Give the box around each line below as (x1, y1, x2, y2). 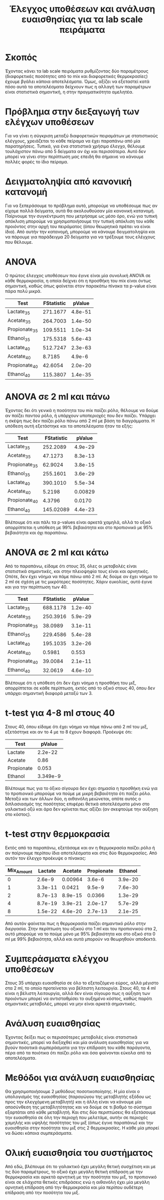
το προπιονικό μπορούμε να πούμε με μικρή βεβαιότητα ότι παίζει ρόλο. (5, 791, 152, 796)
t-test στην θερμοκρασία (5, 829, 110, 840)
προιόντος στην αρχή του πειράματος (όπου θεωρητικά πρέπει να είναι (5, 223, 151, 229)
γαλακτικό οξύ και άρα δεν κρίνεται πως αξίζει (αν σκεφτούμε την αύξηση (5, 806, 158, 812)
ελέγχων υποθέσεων (5, 117, 94, 128)
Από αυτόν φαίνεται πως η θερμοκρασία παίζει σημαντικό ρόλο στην (5, 920, 146, 926)
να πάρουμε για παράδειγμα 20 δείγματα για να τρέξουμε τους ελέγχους (5, 234, 156, 240)
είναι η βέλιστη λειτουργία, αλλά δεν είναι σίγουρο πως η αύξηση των (5, 991, 150, 996)
